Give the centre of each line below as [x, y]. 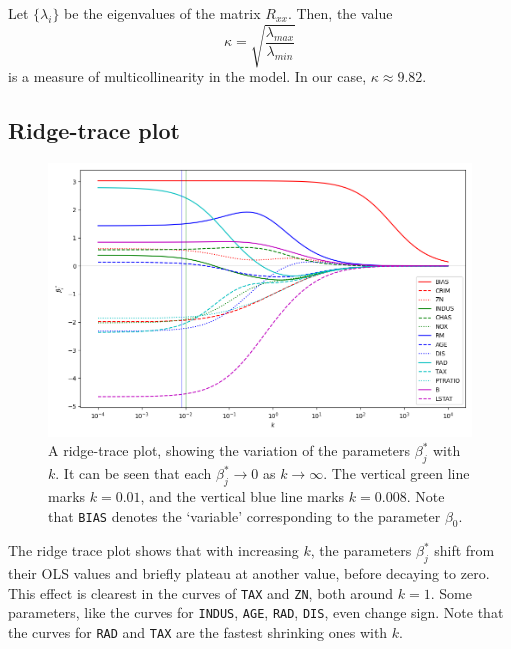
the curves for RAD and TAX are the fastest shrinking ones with [198, 632]
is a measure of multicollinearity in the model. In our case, [187, 76]
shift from [464, 550]
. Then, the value [340, 13]
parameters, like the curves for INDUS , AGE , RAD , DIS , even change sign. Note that [256, 612]
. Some [451, 592]
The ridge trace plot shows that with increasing [153, 550]
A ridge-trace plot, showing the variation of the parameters [229, 450]
